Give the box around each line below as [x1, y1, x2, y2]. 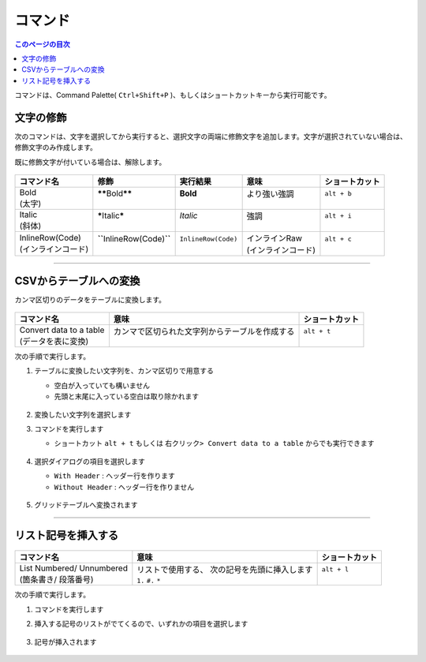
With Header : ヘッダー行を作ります [54, 471, 175, 481]
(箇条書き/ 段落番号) [19, 574, 94, 585]
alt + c [324, 234, 353, 243]
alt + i [324, 211, 353, 220]
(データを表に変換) [19, 336, 89, 347]
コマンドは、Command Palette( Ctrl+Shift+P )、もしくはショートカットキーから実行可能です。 [14, 91, 331, 100]
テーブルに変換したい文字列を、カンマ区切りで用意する [34, 366, 215, 376]
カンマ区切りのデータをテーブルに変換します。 [14, 294, 166, 304]
